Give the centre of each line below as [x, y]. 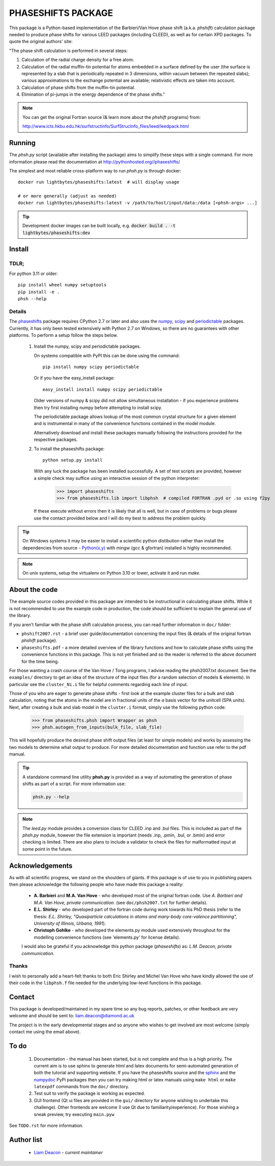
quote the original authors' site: [41, 42]
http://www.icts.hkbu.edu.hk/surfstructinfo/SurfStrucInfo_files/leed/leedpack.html [106, 126]
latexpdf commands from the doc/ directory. [81, 1087]
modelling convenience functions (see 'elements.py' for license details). [107, 937]
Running [22, 143]
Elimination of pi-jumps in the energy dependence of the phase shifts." [93, 95]
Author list [26, 1139]
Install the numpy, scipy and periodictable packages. [87, 346]
